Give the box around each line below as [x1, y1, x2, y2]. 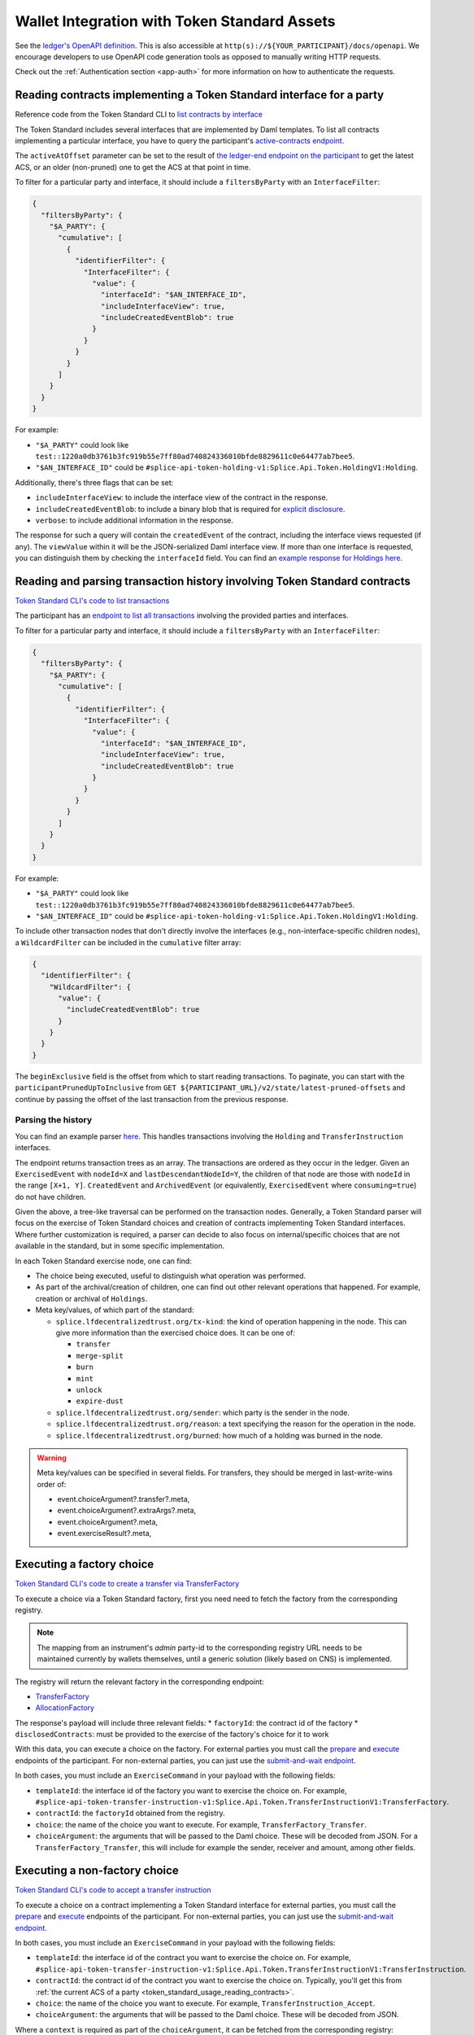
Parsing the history [15, 1114, 93, 1126]
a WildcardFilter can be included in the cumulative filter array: [15, 937, 241, 947]
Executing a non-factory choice [15, 1864, 179, 1878]
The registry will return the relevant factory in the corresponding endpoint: [15, 1677, 264, 1687]
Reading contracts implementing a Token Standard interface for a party [15, 88, 385, 102]
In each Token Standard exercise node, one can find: [15, 1256, 193, 1266]
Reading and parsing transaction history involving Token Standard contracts [15, 574, 411, 588]
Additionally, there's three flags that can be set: [15, 477, 174, 488]
